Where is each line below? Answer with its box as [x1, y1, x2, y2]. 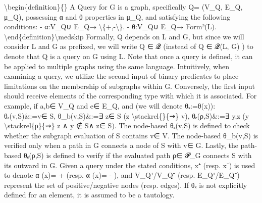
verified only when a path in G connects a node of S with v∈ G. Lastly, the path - [4, 140, 257, 150]
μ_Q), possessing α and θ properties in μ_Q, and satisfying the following [4, 11, 231, 22]
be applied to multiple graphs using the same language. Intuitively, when [4, 61, 229, 71]
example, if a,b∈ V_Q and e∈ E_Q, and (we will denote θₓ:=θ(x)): [4, 100, 216, 111]
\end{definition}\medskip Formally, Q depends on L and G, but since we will [4, 31, 244, 41]
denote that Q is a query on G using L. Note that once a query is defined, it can [4, 50, 253, 61]
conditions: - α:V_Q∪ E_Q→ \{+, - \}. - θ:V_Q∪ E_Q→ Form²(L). [4, 21, 217, 32]
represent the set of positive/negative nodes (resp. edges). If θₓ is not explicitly [4, 179, 247, 190]
